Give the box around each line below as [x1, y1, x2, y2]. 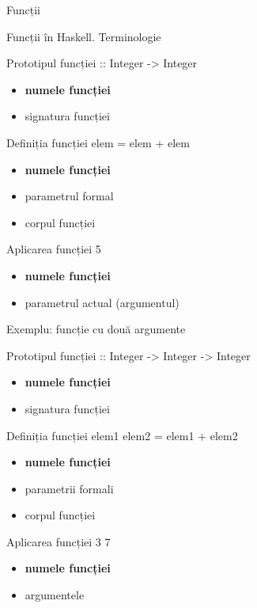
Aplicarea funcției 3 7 [6, 533, 111, 549]
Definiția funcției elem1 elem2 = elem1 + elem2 [6, 427, 238, 443]
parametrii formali [25, 480, 114, 496]
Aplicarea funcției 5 [6, 241, 101, 257]
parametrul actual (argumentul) [25, 294, 180, 310]
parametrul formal [25, 188, 114, 204]
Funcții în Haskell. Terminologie [6, 28, 161, 44]
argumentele [25, 587, 85, 603]
